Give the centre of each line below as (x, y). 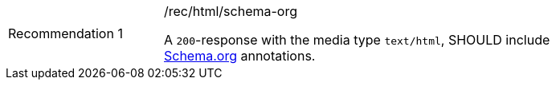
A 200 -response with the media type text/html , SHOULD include (357, 40)
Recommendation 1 (65, 33)
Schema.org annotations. (240, 56)
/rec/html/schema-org (231, 11)
